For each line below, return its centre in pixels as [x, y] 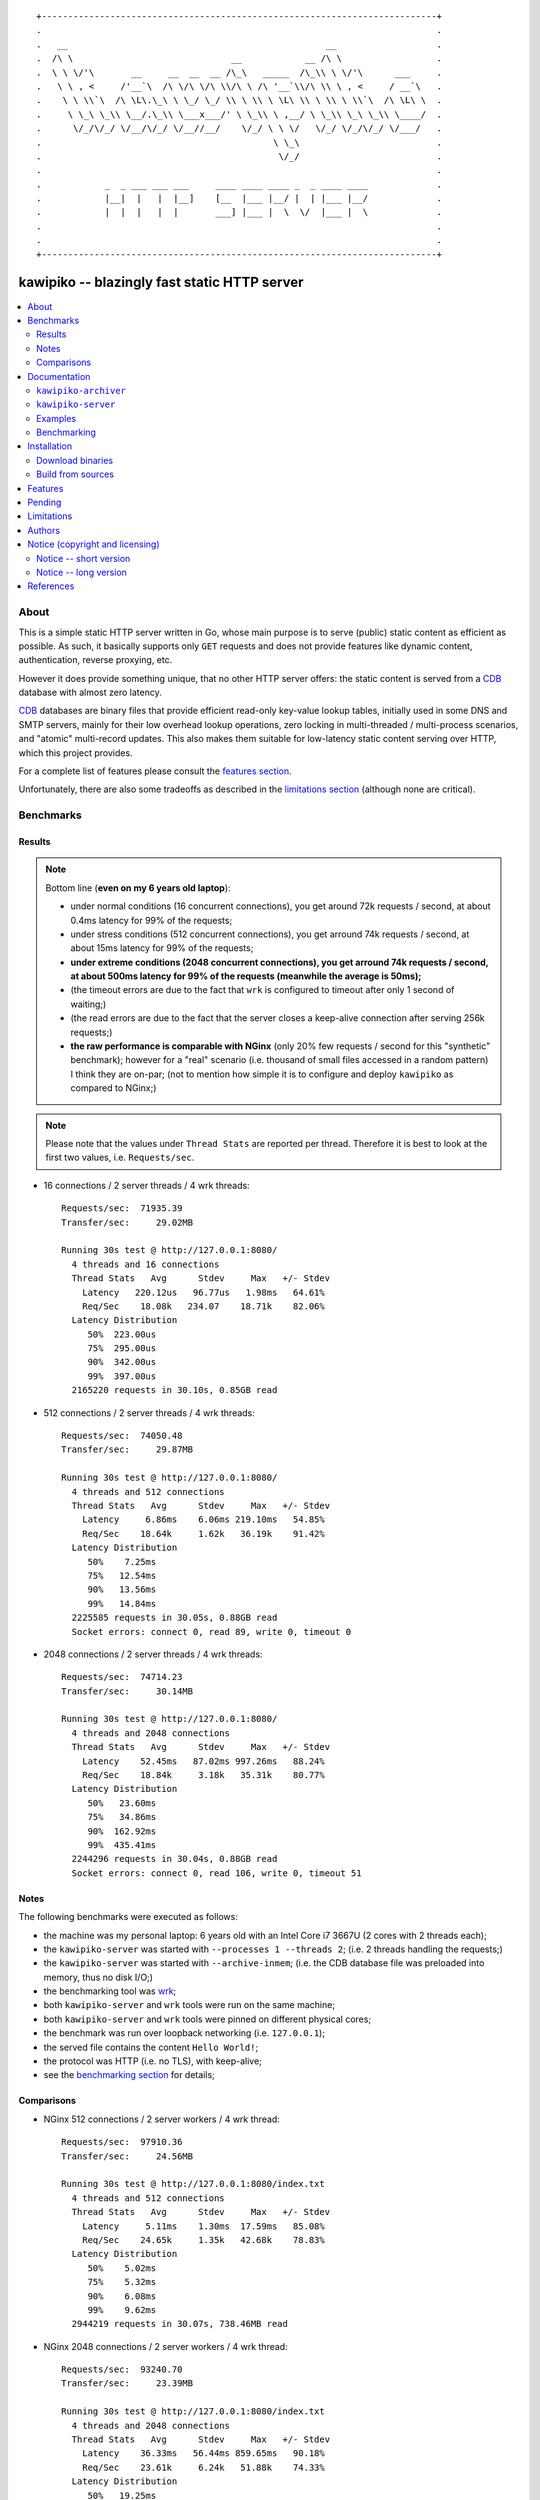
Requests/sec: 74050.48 [122, 1436]
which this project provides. [76, 752]
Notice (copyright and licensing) [93, 544]
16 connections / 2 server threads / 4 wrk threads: [146, 1185]
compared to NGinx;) [113, 1088]
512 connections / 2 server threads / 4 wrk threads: [149, 1412]
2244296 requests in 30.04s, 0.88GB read [174, 1859]
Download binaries [75, 460]
